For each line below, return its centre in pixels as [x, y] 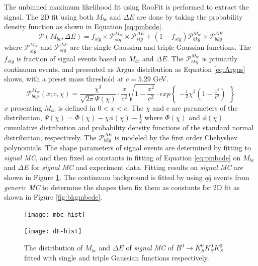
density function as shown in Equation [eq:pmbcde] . [84, 26]
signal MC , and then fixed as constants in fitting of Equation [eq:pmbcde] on [122, 157]
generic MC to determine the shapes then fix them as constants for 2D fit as [122, 187]
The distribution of [54, 248]
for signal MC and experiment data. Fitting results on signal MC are [137, 167]
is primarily [220, 58]
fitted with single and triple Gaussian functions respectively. [117, 257]
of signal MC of [150, 248]
